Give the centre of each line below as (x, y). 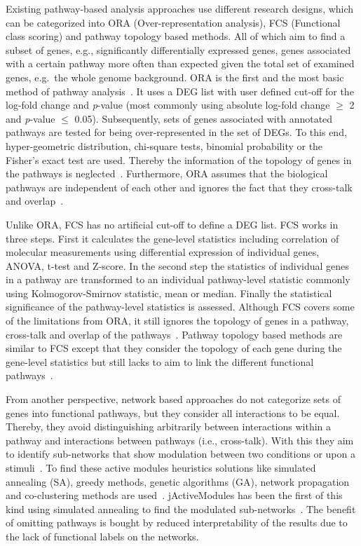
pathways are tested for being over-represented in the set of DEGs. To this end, (176, 132)
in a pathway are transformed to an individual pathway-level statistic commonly (178, 279)
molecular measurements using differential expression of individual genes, (163, 252)
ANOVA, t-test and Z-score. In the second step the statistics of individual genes (177, 265)
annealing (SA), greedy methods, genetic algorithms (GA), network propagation (178, 481)
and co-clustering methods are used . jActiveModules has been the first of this (174, 495)
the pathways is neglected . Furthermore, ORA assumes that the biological (167, 173)
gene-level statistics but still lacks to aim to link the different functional (160, 361)
